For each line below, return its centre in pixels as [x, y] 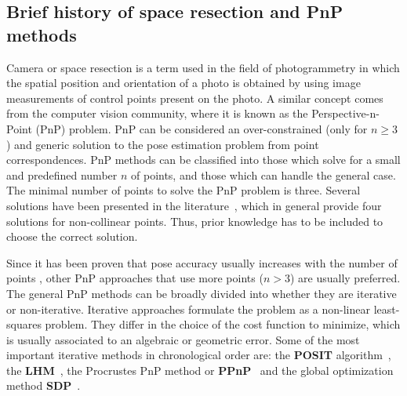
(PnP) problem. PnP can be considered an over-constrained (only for [202, 128]
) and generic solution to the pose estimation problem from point [163, 144]
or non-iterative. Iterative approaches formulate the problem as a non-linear [188, 309]
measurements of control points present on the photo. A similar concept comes [195, 98]
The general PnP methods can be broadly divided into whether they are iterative [202, 293]
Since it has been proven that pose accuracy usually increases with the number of [202, 262]
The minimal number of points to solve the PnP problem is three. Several [184, 190]
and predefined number [62, 174]
